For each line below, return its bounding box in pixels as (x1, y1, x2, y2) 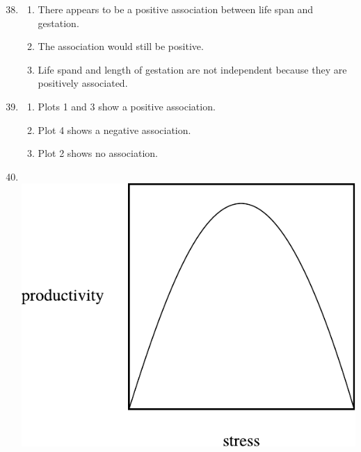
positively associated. (38, 76, 128, 90)
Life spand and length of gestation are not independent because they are (38, 62, 347, 76)
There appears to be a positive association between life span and (38, 2, 314, 16)
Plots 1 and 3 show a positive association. (38, 99, 216, 113)
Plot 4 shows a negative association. (38, 122, 191, 137)
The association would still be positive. (38, 39, 204, 53)
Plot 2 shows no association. (38, 146, 158, 160)
